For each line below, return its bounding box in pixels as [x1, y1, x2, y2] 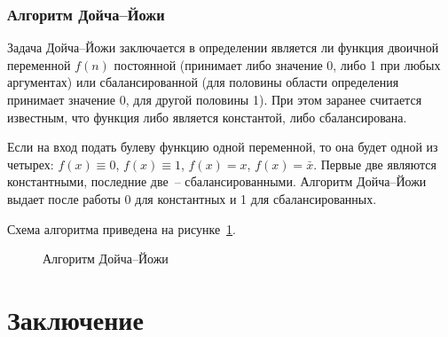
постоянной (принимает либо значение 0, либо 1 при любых [114, 55, 441, 74]
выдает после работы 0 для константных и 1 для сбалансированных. [7, 189, 377, 208]
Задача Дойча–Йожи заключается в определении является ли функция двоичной [7, 38, 439, 57]
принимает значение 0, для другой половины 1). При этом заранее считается [7, 90, 422, 108]
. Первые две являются [313, 154, 436, 173]
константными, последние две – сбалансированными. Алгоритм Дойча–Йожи [7, 172, 427, 191]
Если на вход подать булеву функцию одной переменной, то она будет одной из [7, 137, 438, 156]
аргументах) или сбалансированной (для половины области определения [7, 73, 399, 91]
